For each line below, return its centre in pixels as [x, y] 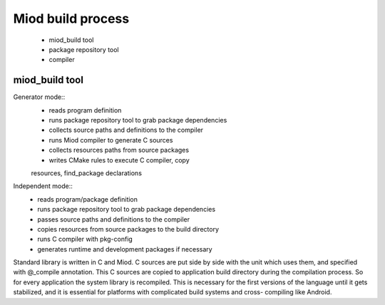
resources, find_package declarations [87, 173]
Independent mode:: [43, 186]
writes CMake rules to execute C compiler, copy [119, 160]
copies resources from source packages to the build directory [128, 229]
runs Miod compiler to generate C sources [111, 140]
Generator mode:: [39, 97]
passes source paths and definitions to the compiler [114, 219]
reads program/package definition [88, 199]
